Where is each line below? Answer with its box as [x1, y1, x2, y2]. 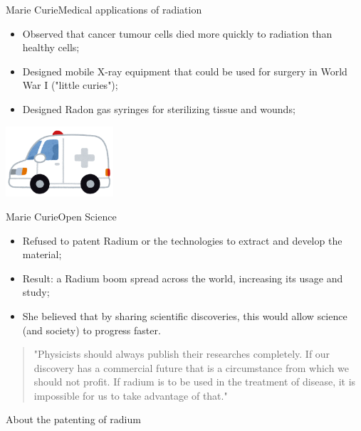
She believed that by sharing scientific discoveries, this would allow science [22, 308, 347, 323]
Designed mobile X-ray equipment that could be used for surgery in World [22, 63, 347, 78]
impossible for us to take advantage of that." [33, 388, 228, 403]
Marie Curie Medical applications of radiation [6, 2, 202, 16]
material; [22, 247, 62, 262]
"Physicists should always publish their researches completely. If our [33, 346, 330, 361]
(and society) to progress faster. [22, 322, 161, 337]
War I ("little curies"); [22, 78, 118, 92]
